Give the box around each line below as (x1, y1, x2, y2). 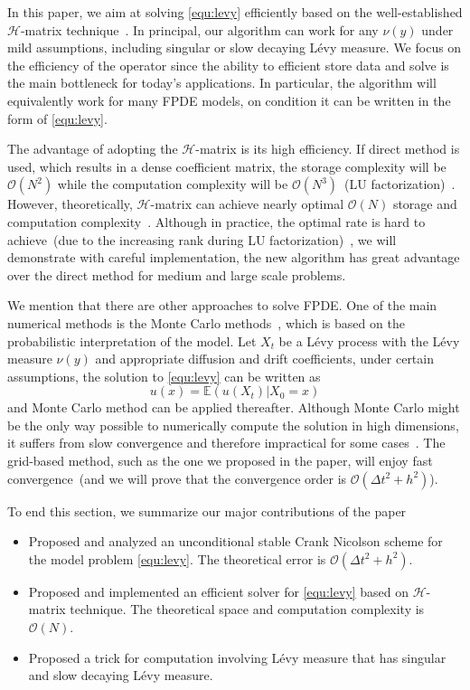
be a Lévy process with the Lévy (278, 331, 460, 350)
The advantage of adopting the (7, 139, 178, 158)
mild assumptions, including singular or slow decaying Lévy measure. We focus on (7, 38, 462, 57)
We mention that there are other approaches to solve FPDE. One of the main (7, 296, 437, 315)
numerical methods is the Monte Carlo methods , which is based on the (7, 313, 405, 332)
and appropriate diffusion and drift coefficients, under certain (95, 349, 434, 368)
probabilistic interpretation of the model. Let (7, 331, 257, 350)
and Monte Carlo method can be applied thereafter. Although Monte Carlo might (7, 398, 460, 417)
